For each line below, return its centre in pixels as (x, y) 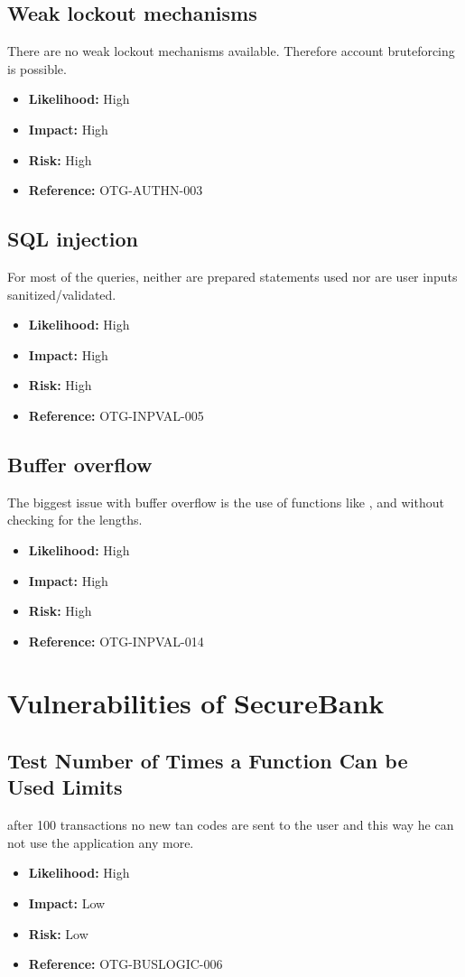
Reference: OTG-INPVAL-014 (116, 641)
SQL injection (73, 239)
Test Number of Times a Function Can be (208, 761)
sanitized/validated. (62, 294)
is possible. (37, 68)
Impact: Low (67, 903)
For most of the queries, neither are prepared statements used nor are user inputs (232, 276)
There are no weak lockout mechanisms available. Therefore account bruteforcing (231, 51)
